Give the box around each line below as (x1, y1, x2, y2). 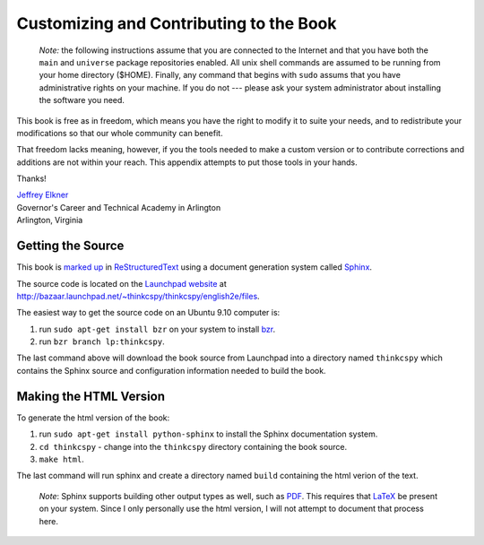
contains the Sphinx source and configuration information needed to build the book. (16, 365, 326, 376)
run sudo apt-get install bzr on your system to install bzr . (39, 324, 276, 334)
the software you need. (39, 95, 125, 106)
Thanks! (16, 173, 47, 184)
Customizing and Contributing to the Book (16, 13, 337, 33)
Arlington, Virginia (16, 215, 83, 226)
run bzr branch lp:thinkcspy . (39, 336, 165, 347)
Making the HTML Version (16, 388, 166, 403)
